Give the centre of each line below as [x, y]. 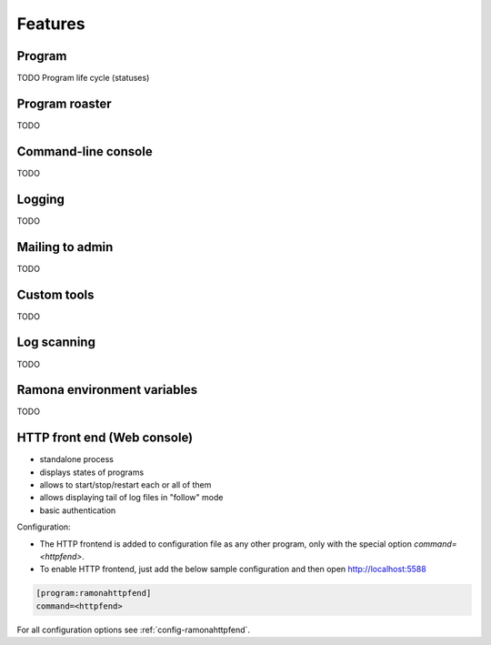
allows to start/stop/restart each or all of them [125, 485]
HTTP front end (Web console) [105, 438]
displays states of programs [92, 472]
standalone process [76, 459]
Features [51, 24]
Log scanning [56, 343]
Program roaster [65, 103]
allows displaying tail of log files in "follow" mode [131, 498]
